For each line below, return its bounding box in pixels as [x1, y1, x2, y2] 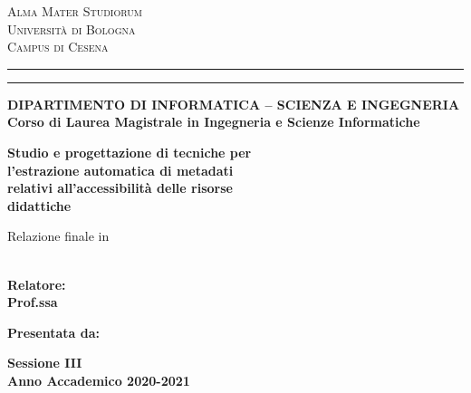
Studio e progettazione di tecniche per [7, 142, 252, 161]
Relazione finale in [7, 226, 110, 245]
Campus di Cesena [7, 37, 109, 56]
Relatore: [7, 274, 66, 293]
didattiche [7, 196, 72, 215]
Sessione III [7, 353, 82, 372]
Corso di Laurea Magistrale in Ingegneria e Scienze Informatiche [7, 112, 420, 131]
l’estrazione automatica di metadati [7, 160, 234, 179]
